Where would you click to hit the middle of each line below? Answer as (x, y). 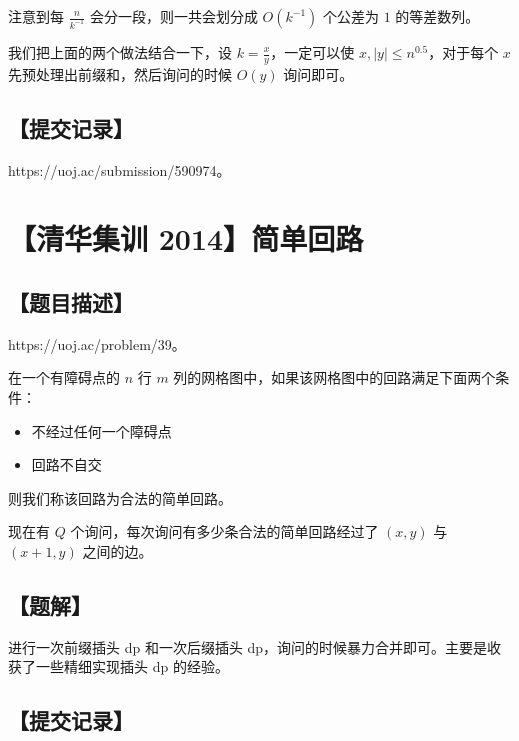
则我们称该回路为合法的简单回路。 (120, 497)
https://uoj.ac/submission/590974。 (119, 169)
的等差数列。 (437, 16)
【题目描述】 (71, 301)
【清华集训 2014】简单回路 (186, 238)
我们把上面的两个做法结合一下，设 (120, 52)
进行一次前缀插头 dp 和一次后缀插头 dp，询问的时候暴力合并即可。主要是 (248, 646)
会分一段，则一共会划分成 (173, 16)
